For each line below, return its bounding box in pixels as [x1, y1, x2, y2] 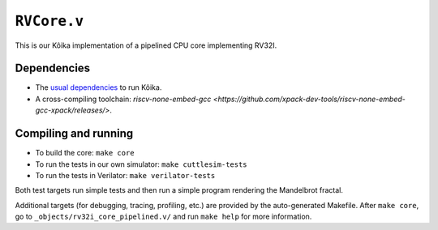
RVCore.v [15, 12, 84, 30]
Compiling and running [15, 126, 134, 141]
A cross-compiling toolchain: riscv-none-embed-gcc [35, 94, 212, 104]
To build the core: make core [35, 148, 135, 158]
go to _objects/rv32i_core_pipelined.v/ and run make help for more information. [15, 211, 312, 222]
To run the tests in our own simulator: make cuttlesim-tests [35, 159, 247, 169]
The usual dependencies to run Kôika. [35, 83, 162, 92]
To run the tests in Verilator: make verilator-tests [35, 170, 216, 180]
